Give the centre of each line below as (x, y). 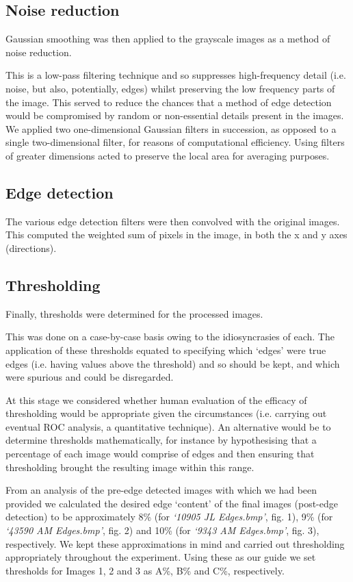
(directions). (31, 248)
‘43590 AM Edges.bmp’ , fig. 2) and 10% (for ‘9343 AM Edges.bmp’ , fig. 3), (162, 530)
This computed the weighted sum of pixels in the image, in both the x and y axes (176, 235)
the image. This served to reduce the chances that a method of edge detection (169, 102)
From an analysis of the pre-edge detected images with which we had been (161, 490)
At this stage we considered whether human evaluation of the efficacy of (156, 400)
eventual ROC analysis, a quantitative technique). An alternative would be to (168, 426)
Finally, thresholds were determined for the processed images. (134, 313)
